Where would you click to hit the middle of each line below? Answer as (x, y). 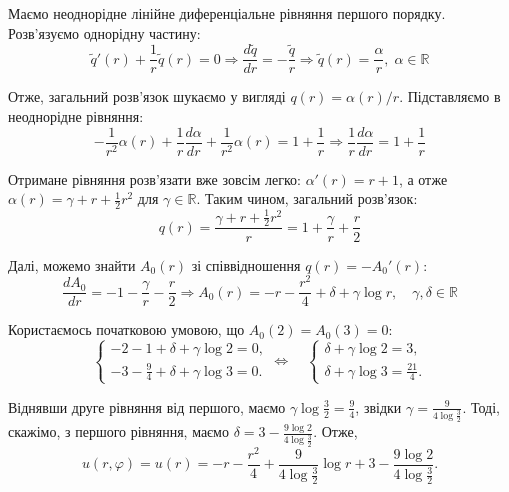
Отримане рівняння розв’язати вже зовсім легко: (154, 178)
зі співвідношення (246, 264)
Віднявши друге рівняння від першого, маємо (147, 406)
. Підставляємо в (450, 96)
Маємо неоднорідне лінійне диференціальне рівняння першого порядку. (227, 13)
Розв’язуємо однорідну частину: (104, 32)
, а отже (423, 178)
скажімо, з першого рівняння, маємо (118, 431)
